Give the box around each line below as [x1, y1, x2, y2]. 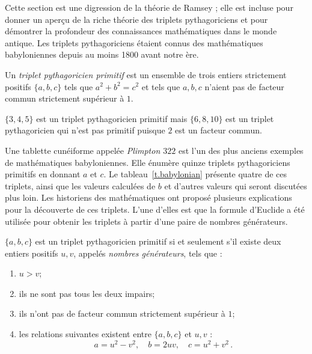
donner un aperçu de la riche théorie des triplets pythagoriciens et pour [5, 13, 268, 25]
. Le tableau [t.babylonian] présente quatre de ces [103, 168, 287, 180]
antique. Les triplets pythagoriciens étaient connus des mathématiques [5, 36, 263, 49]
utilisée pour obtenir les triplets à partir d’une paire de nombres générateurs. [5, 215, 288, 227]
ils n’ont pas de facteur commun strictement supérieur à [19, 307, 225, 320]
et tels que [141, 80, 180, 93]
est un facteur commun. [175, 124, 262, 136]
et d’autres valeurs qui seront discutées [164, 179, 307, 192]
